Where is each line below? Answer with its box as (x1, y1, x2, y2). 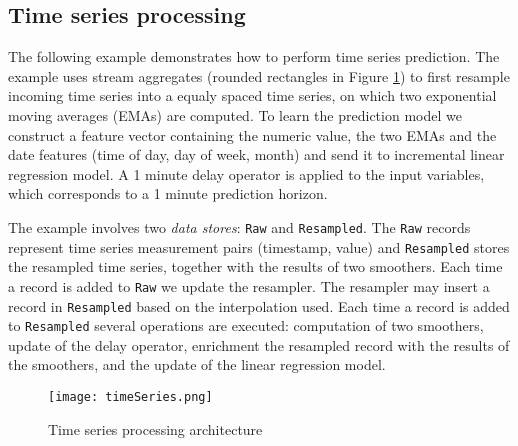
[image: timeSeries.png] (48, 390, 213, 405)
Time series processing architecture (48, 418, 263, 439)
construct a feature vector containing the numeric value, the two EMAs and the (8, 124, 497, 145)
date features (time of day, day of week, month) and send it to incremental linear (8, 144, 505, 165)
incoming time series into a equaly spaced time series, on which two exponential (8, 85, 497, 106)
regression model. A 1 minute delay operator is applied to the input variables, (8, 163, 485, 184)
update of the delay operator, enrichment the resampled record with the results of (8, 334, 510, 355)
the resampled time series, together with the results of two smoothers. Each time (8, 256, 503, 277)
